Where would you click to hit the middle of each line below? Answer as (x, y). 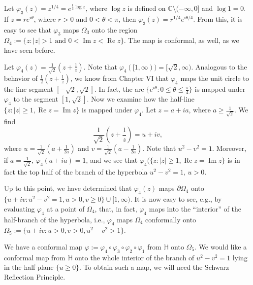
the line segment (29, 89)
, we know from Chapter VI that (120, 78)
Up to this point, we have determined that (68, 188)
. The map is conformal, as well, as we (181, 40)
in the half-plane (29, 267)
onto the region (115, 29)
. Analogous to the (219, 66)
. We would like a (221, 246)
